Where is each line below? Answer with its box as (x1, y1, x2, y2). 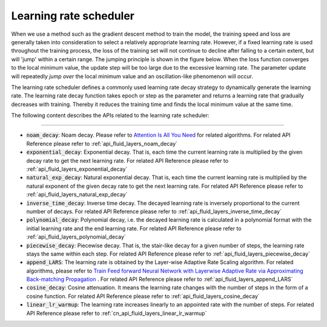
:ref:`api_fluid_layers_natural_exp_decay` (26, 191, 128, 198)
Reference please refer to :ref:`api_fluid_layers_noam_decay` (26, 140, 178, 147)
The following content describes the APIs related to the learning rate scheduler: (11, 112, 210, 119)
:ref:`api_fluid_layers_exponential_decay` (26, 165, 128, 173)
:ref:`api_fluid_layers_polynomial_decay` (26, 233, 127, 240)
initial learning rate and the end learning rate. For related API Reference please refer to (26, 225, 242, 232)
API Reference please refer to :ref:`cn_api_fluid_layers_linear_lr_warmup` (26, 309, 207, 317)
